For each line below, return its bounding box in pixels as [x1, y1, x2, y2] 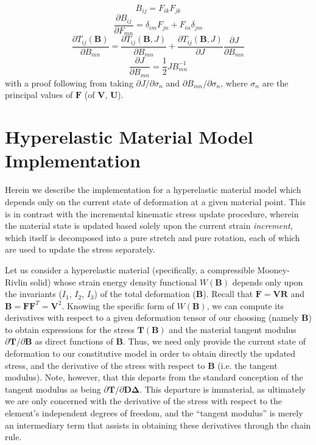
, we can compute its [206, 299, 284, 312]
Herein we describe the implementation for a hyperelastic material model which [5, 183, 301, 196]
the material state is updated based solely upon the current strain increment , [5, 219, 293, 232]
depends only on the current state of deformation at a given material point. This [5, 195, 306, 208]
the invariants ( [5, 287, 62, 300]
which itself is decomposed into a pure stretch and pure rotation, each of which [5, 231, 300, 244]
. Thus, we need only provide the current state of [122, 335, 306, 348]
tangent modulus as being [5, 382, 101, 395]
